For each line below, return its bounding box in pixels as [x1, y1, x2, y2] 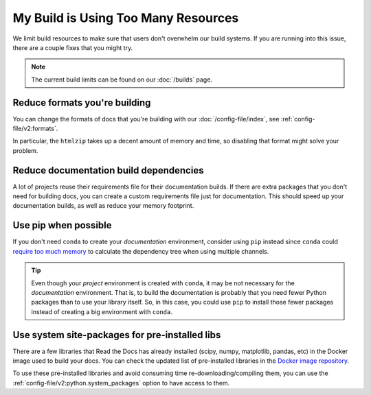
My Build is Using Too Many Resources [12, 10, 239, 25]
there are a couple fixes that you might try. [12, 43, 133, 51]
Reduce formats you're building [12, 97, 151, 108]
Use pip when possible [12, 219, 113, 231]
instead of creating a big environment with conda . [31, 307, 173, 315]
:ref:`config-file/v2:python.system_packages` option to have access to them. [12, 379, 230, 387]
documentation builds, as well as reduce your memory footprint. [12, 202, 194, 210]
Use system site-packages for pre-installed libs [12, 329, 221, 341]
